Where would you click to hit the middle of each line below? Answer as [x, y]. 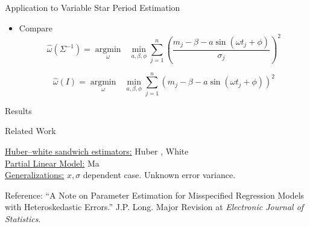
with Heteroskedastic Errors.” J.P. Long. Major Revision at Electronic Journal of [154, 207]
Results [18, 110]
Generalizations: [35, 175]
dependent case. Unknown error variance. [159, 175]
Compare [36, 27]
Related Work [30, 131]
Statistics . [23, 218]
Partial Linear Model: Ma [52, 163]
